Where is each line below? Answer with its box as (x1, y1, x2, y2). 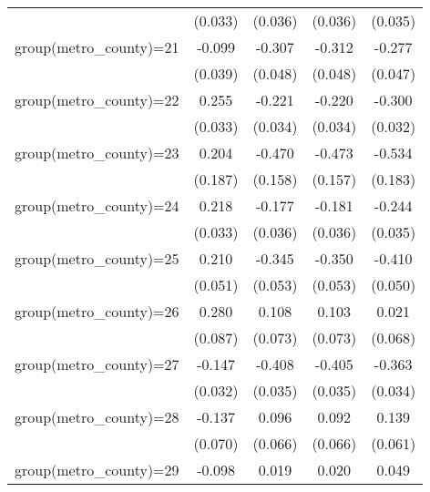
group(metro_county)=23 (15, 142, 179, 163)
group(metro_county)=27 (15, 354, 179, 374)
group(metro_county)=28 (15, 406, 179, 427)
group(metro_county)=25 (15, 248, 179, 269)
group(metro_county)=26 (15, 301, 179, 322)
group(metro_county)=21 (15, 36, 179, 57)
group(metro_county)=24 (15, 195, 179, 216)
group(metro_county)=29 (15, 459, 179, 480)
